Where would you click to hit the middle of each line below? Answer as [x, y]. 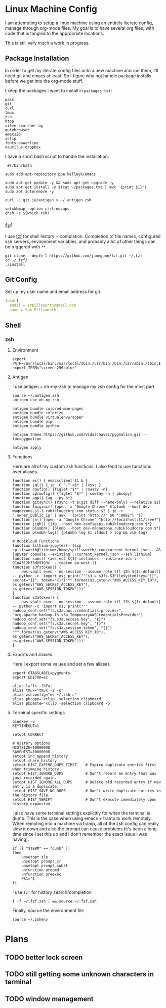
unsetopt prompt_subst [45, 866]
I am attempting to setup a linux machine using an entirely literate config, [79, 23]
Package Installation [37, 59]
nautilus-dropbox [23, 147]
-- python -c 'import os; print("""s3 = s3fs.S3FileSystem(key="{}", [85, 576]
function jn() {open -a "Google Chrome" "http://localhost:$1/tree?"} [86, 520]
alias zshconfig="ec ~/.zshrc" [44, 695]
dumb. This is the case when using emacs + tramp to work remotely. [82, 818]
